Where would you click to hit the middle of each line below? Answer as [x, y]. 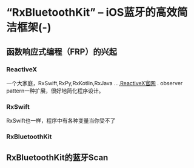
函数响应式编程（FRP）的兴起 [62, 52]
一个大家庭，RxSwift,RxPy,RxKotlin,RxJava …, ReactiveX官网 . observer [95, 83]
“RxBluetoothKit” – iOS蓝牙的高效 [92, 12]
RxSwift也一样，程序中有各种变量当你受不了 [61, 121]
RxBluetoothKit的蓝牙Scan [57, 158]
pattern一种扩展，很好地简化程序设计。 [55, 91]
